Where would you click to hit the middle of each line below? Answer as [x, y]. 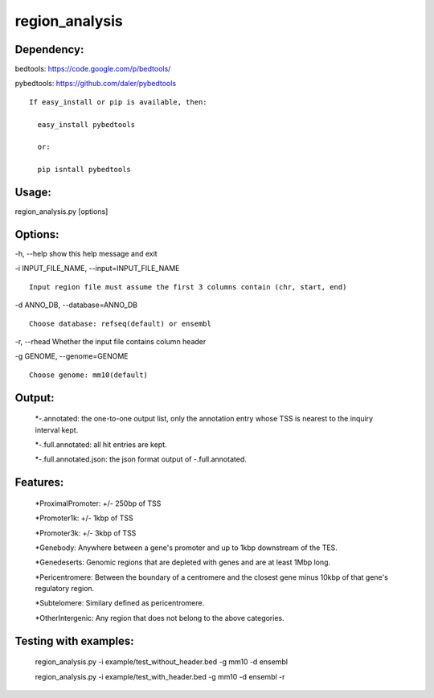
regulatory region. [65, 589]
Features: [39, 482]
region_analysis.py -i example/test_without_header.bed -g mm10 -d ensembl [162, 662]
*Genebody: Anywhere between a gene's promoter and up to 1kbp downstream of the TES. [186, 548]
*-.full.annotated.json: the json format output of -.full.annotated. [141, 459]
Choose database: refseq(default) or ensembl [121, 323]
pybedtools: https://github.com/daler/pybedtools [96, 84]
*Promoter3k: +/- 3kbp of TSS [86, 533]
